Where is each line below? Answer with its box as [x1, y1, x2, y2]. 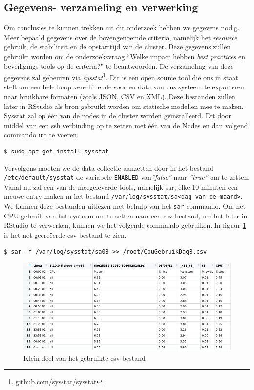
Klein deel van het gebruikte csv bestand [23, 352, 146, 363]
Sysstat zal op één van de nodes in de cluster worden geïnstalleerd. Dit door [4, 110, 232, 121]
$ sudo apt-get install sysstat [4, 148, 109, 155]
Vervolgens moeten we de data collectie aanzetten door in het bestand [4, 162, 213, 173]
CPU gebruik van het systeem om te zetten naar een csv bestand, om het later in [4, 210, 248, 220]
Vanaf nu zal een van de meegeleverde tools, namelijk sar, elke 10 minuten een [4, 181, 238, 192]
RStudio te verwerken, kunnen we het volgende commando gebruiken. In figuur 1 [4, 220, 246, 230]
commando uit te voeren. [4, 130, 79, 140]
